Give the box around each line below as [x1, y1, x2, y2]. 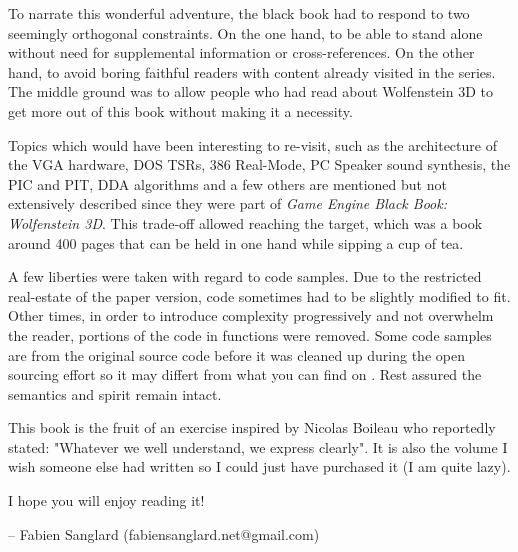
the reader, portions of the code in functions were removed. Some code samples [8, 324, 492, 345]
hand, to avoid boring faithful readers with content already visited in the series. [8, 61, 496, 82]
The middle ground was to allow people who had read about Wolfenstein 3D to [8, 81, 493, 102]
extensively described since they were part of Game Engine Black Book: [8, 193, 447, 214]
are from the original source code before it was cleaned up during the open [8, 344, 465, 365]
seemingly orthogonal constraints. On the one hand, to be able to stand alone [8, 22, 483, 43]
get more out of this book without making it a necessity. [8, 100, 353, 121]
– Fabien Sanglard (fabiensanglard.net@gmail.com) [8, 523, 320, 544]
